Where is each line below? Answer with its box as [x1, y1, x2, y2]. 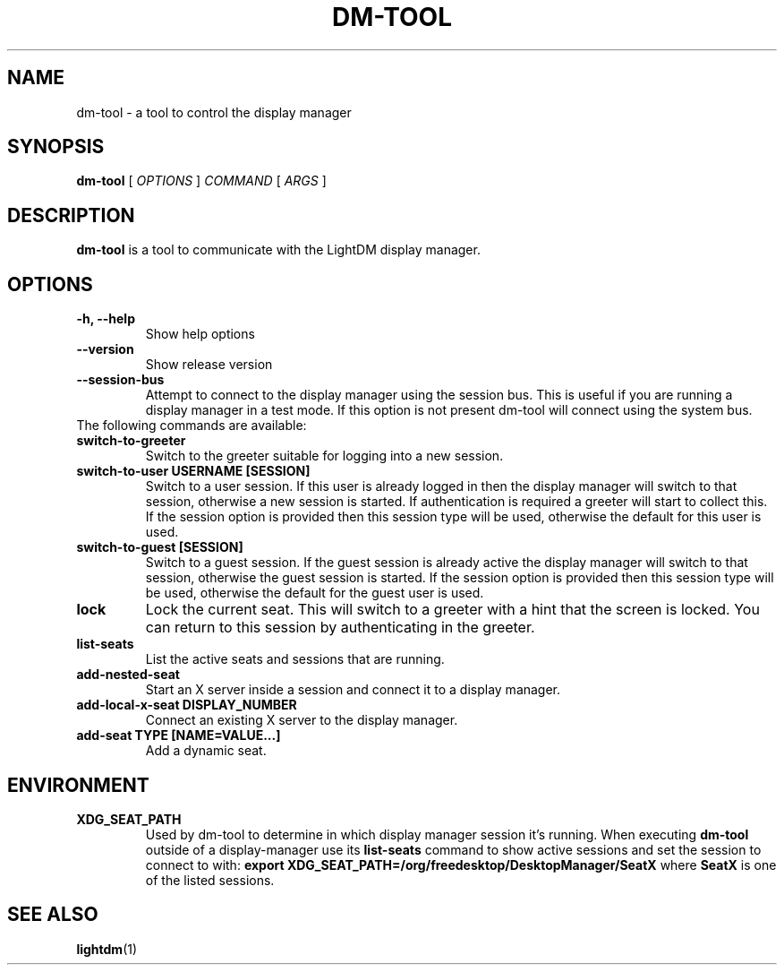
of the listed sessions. [145, 872, 275, 888]
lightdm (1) [76, 941, 138, 957]
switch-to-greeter [76, 433, 186, 449]
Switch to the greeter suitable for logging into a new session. [145, 448, 504, 464]
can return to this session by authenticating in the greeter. [145, 618, 535, 637]
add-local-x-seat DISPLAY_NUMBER [76, 697, 297, 713]
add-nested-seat [76, 667, 180, 683]
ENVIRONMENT [7, 773, 149, 796]
